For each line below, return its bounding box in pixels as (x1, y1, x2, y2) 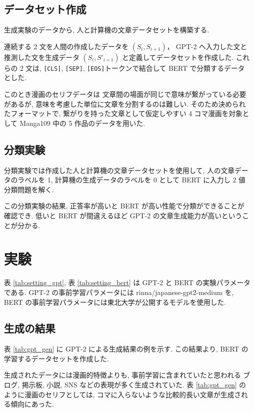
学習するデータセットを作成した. (4, 353, 109, 363)
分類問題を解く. (4, 184, 54, 194)
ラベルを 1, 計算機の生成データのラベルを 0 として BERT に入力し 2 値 (17, 175, 246, 185)
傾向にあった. (10, 399, 54, 409)
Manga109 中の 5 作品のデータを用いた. (20, 118, 145, 128)
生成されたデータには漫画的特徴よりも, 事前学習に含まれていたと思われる (4, 370, 241, 380)
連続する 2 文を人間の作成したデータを (4, 41, 129, 51)
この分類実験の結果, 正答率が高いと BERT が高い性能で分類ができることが (4, 201, 245, 211)
